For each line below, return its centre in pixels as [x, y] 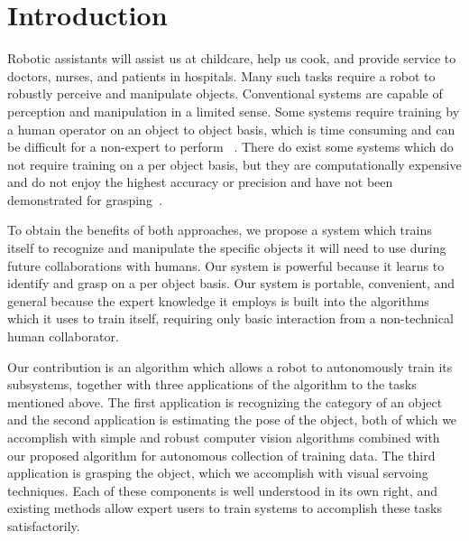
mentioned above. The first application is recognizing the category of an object [225, 401]
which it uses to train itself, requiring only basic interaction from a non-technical [230, 318]
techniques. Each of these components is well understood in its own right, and [223, 490]
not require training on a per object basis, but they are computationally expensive [234, 164]
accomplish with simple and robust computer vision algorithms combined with [224, 437]
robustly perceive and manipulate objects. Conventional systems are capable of [225, 93]
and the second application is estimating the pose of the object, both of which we [232, 420]
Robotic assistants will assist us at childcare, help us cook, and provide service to [232, 58]
